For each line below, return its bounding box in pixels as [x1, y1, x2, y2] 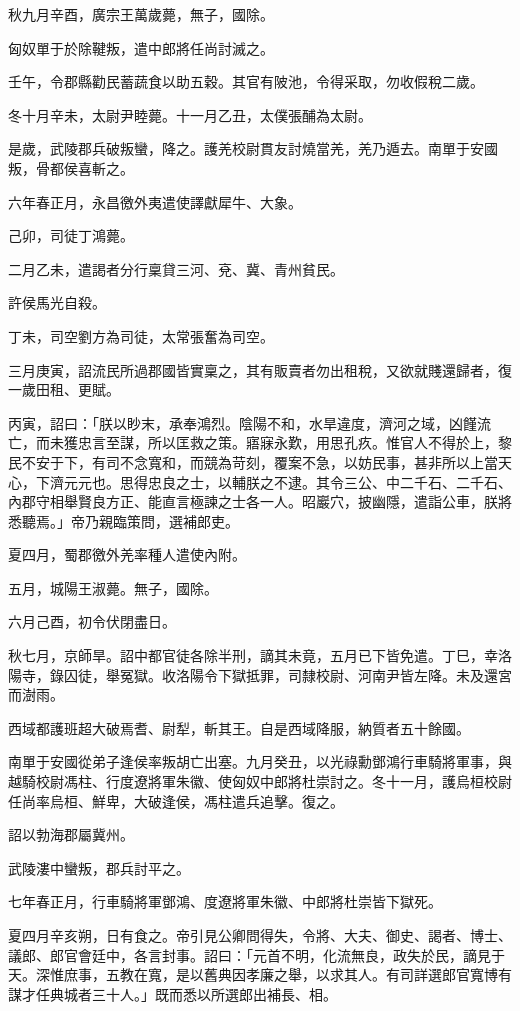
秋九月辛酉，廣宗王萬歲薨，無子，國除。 [8, 4, 274, 24]
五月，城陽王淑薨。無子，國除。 [8, 577, 218, 598]
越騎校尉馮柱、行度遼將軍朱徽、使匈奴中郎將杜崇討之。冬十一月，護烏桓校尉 [8, 771, 512, 792]
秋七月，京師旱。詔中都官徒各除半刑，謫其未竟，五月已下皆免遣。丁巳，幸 [8, 645, 498, 666]
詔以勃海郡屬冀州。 [8, 824, 134, 845]
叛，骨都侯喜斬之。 [8, 157, 134, 178]
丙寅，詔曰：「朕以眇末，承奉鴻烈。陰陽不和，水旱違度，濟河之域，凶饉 [8, 412, 477, 433]
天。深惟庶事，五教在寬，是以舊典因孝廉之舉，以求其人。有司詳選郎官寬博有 [8, 964, 512, 985]
